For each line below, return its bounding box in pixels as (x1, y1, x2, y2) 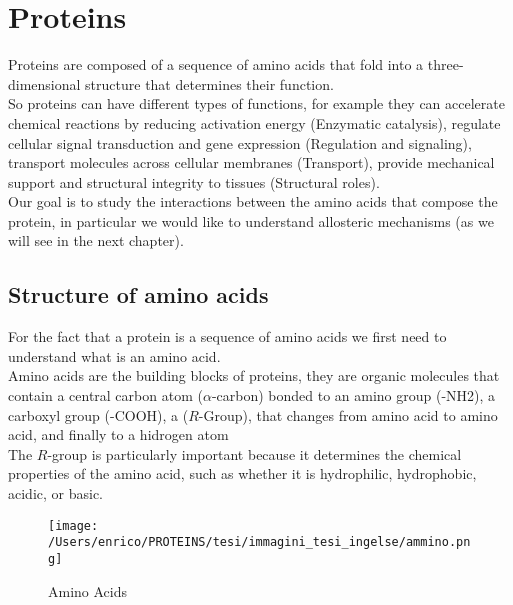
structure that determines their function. (85, 73, 334, 94)
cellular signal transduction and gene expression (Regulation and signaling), (8, 132, 472, 153)
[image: (48, 518, 99, 533)
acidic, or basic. (8, 483, 104, 504)
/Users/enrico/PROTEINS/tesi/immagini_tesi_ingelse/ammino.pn (48, 535, 471, 550)
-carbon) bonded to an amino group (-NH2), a (211, 385, 496, 406)
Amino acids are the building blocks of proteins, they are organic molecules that (8, 365, 500, 386)
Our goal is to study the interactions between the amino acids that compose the (8, 191, 498, 212)
